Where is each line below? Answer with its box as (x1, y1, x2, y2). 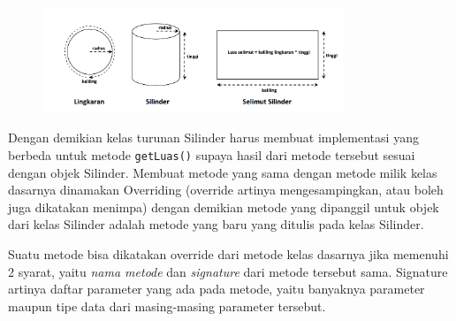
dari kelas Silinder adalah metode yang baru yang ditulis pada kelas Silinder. (8, 215, 424, 233)
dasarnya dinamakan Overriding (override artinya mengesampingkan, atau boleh (8, 180, 444, 199)
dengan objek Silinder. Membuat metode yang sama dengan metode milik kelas (8, 163, 437, 181)
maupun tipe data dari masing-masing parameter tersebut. (8, 296, 326, 315)
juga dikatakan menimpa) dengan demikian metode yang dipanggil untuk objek (8, 197, 439, 216)
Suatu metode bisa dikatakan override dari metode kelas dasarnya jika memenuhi (8, 244, 449, 263)
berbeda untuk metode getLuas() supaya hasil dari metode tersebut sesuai (8, 145, 415, 164)
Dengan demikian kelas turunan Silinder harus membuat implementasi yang (8, 128, 419, 147)
